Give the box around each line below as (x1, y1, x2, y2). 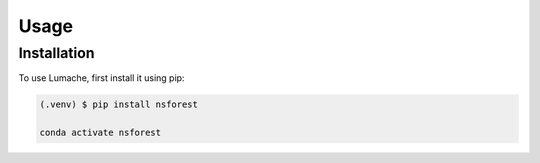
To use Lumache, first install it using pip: (18, 72, 185, 84)
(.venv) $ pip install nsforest (39, 99, 199, 110)
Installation (18, 44, 95, 62)
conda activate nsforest (39, 127, 162, 139)
